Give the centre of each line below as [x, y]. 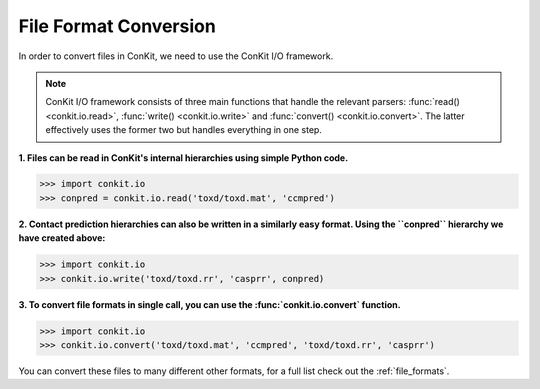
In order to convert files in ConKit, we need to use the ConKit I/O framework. [176, 56]
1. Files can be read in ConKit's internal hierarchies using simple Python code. [183, 157]
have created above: [62, 238]
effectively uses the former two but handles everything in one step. [183, 130]
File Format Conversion [117, 26]
